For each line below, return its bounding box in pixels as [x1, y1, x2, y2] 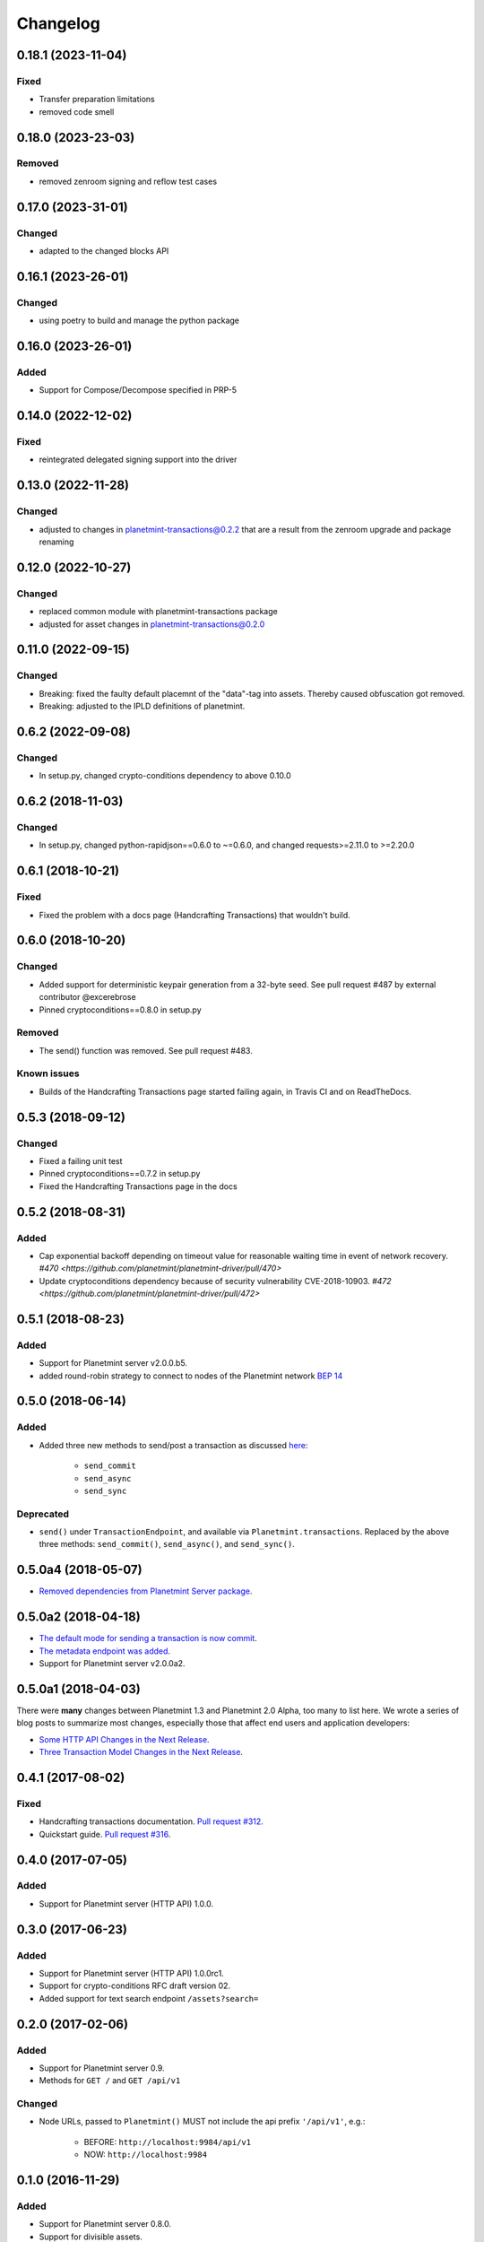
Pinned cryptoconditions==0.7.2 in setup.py [39, 1169, 201, 1179]
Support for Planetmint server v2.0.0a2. [39, 1658, 186, 1669]
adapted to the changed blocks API [39, 246, 169, 256]
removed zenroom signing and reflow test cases [39, 176, 218, 187]
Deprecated [16, 1508, 70, 1520]
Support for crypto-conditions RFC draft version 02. [39, 1980, 231, 1991]
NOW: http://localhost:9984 [83, 2149, 208, 2160]
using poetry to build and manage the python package [39, 315, 240, 326]
